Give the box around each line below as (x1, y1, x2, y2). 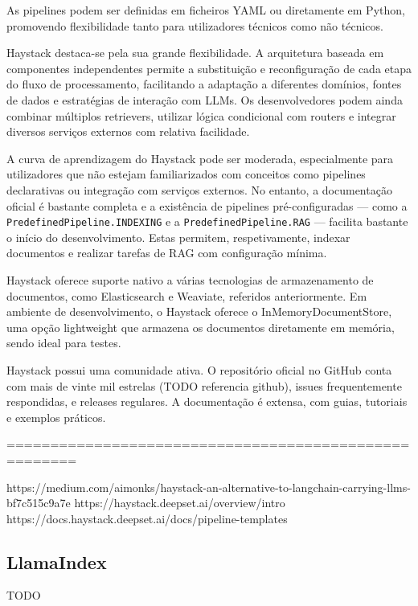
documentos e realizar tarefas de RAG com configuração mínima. (6, 244, 327, 261)
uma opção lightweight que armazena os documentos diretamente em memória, (6, 318, 395, 335)
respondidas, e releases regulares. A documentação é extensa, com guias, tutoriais (6, 393, 408, 410)
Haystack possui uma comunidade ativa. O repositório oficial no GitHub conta (6, 361, 392, 378)
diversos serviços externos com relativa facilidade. (6, 123, 250, 140)
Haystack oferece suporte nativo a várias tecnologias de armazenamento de (6, 271, 374, 288)
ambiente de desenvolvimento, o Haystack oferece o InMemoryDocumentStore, (6, 303, 392, 320)
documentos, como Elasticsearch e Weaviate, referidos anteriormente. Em (6, 287, 367, 304)
